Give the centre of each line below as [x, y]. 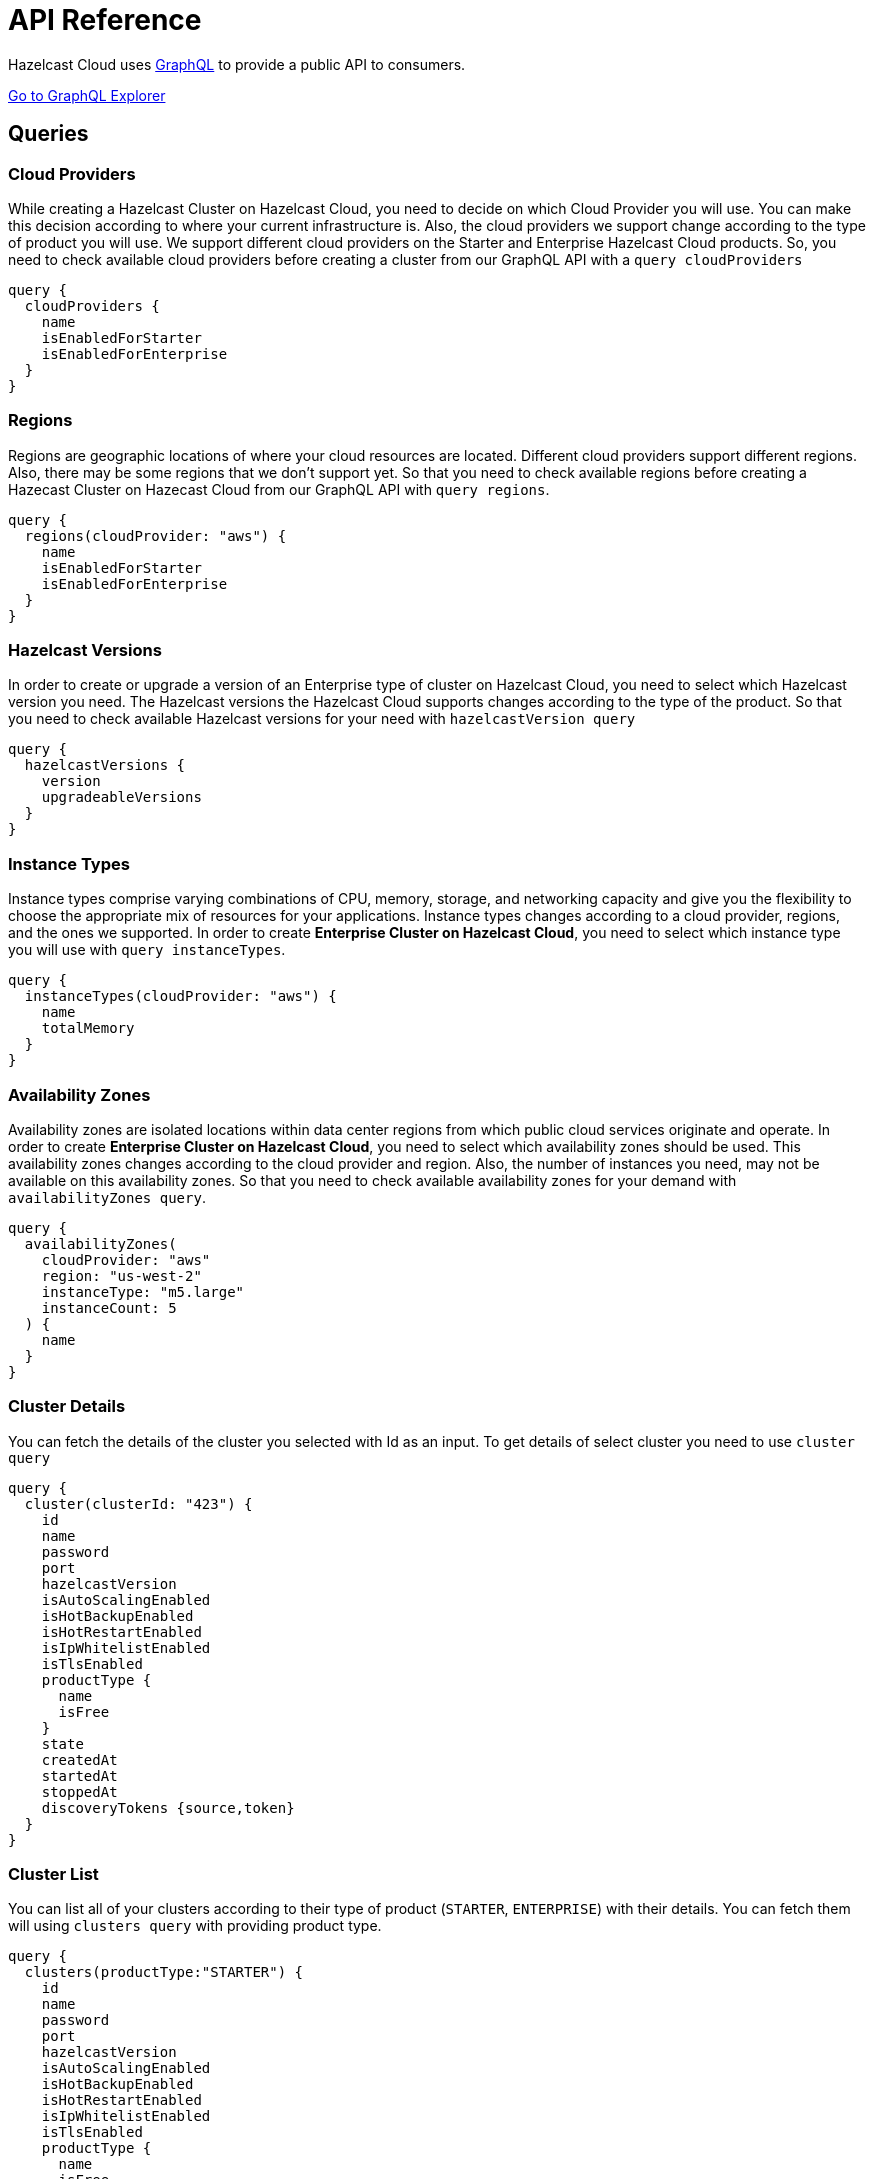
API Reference [105, 20]
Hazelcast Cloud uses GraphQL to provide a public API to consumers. [237, 64]
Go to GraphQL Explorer [87, 95]
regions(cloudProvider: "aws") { [155, 535]
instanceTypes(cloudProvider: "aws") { [180, 996]
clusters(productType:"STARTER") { [164, 1972]
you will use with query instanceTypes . [147, 950]
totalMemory [88, 1028]
